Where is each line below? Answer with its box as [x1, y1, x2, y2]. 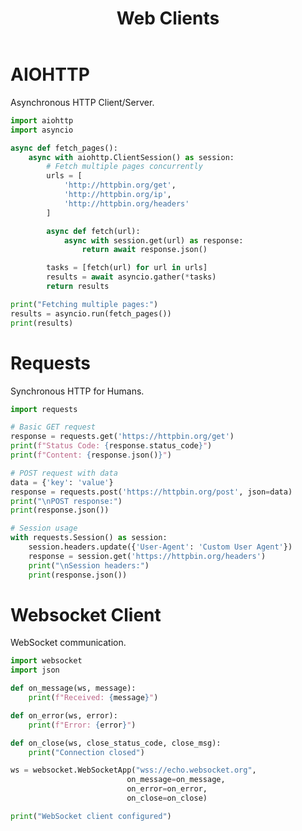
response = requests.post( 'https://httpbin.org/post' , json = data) [10, 487, 293, 497]
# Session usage [10, 523, 78, 534]
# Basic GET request [10, 422, 97, 432]
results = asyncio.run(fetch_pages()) [10, 308, 172, 319]
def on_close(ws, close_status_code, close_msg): [10, 738, 222, 748]
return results [46, 282, 110, 292]
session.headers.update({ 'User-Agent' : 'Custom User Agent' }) [28, 542, 293, 552]
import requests [10, 404, 78, 414]
